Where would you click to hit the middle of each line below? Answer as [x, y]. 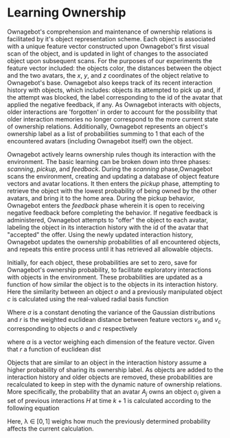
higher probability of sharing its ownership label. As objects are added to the [115, 369]
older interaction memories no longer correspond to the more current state [113, 119]
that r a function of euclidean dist [54, 349]
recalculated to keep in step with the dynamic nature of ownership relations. [115, 384]
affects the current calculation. [50, 428]
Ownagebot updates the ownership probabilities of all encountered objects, [114, 242]
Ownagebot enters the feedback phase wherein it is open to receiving [106, 205]
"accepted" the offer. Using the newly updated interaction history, [100, 234]
